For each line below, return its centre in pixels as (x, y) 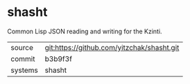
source (22, 47)
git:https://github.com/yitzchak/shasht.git (112, 47)
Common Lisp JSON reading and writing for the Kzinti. (85, 31)
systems (24, 70)
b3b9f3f (59, 58)
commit (23, 58)
